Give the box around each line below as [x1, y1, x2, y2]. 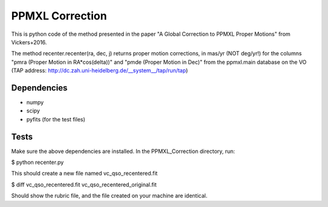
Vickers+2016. [11, 38, 47, 46]
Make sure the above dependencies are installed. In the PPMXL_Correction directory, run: [11, 148, 235, 155]
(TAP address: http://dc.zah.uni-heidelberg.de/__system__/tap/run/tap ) [11, 67, 188, 74]
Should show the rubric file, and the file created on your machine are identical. [11, 192, 208, 200]
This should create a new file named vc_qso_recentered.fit [11, 170, 158, 177]
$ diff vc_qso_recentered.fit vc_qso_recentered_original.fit [11, 181, 157, 188]
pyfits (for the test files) [26, 115, 86, 123]
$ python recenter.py [11, 158, 64, 166]
